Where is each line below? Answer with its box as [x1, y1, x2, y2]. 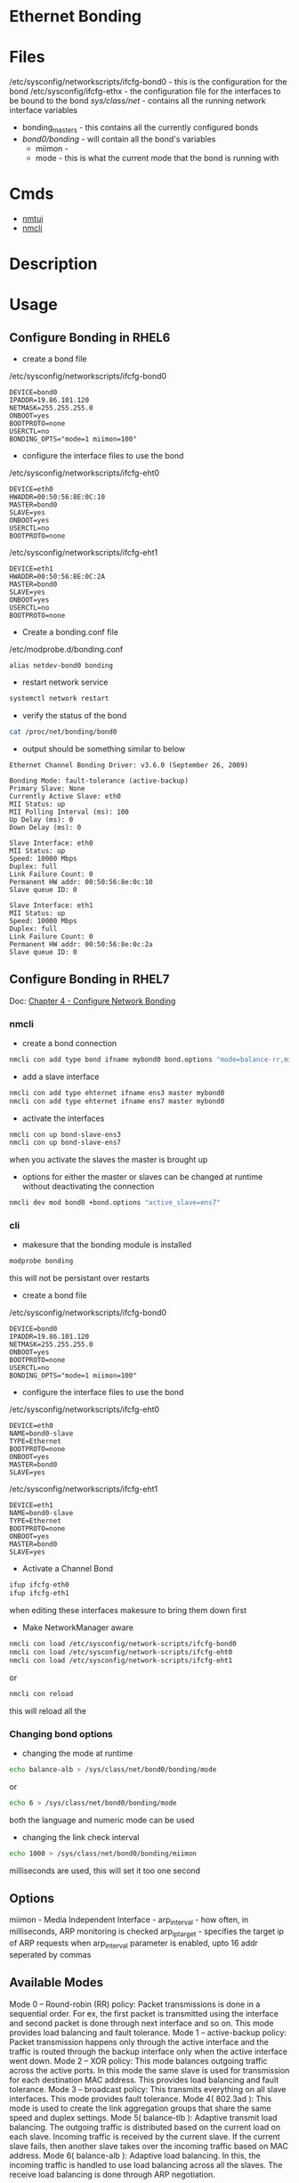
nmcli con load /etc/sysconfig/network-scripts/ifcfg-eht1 [9, 1656, 233, 1665]
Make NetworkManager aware [21, 1622, 134, 1633]
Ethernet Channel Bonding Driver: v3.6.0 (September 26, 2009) [9, 760, 249, 769]
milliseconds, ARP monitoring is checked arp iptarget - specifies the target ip [9, 1926, 285, 1938]
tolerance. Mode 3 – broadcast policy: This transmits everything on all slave [9, 2083, 287, 2094]
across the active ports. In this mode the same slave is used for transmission [9, 2065, 290, 2075]
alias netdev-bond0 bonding [9, 661, 114, 670]
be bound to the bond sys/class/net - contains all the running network [9, 95, 266, 106]
